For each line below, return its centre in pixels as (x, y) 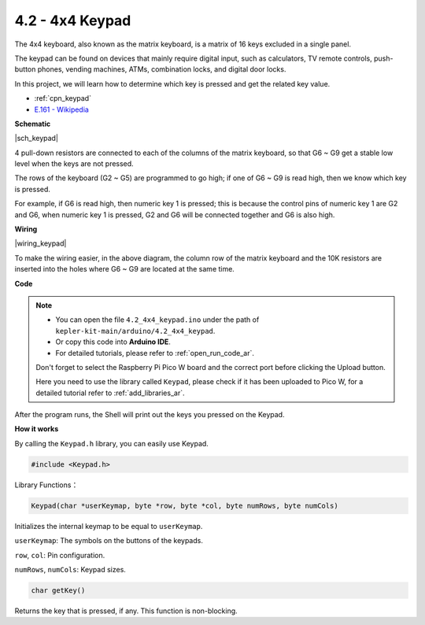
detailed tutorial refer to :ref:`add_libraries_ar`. (110, 393)
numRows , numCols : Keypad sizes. (70, 569)
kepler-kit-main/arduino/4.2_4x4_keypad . (135, 331)
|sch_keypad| (37, 139)
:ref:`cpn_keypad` (63, 98)
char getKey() (58, 590)
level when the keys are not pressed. (74, 164)
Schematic (33, 124)
